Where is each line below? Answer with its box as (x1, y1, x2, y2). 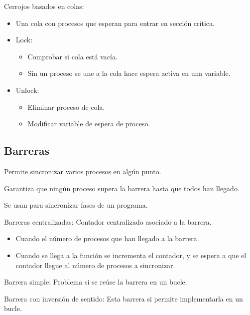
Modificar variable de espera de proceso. (27, 118, 150, 129)
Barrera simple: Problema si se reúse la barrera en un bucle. (4, 277, 187, 287)
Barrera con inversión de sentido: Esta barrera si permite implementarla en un (4, 293, 243, 304)
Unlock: (15, 84, 39, 95)
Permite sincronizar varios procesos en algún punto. (4, 166, 161, 176)
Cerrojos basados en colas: (4, 1, 84, 11)
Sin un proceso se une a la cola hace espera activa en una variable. (27, 68, 231, 78)
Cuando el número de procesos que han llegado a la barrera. (15, 233, 199, 244)
